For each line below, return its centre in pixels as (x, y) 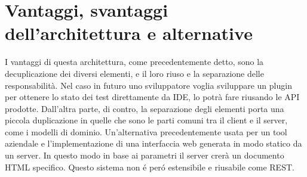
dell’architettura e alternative (129, 33)
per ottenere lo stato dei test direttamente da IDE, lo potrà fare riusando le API (152, 97)
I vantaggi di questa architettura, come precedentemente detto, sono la (134, 62)
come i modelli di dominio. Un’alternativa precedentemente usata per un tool (146, 131)
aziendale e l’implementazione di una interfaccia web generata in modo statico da (153, 143)
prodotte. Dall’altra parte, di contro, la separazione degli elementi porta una (145, 108)
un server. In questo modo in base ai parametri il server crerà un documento (145, 155)
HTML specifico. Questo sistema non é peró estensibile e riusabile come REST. (150, 167)
